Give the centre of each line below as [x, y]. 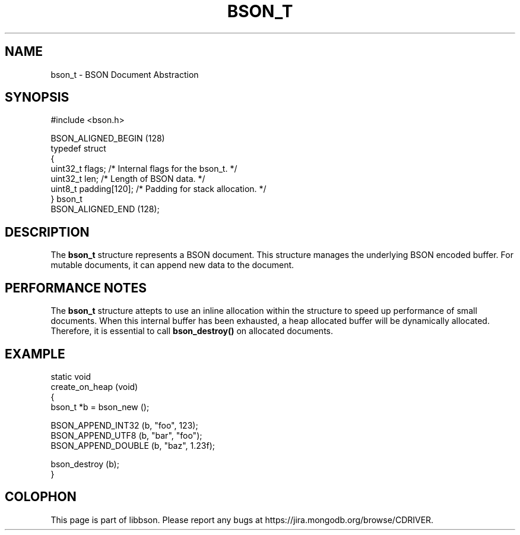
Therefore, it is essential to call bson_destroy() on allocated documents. [192, 331]
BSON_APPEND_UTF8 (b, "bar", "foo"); [126, 435]
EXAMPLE [35, 354]
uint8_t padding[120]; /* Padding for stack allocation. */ [158, 189]
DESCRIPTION [47, 232]
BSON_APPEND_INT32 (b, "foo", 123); [124, 425]
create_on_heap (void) [94, 386]
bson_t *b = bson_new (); [100, 407]
